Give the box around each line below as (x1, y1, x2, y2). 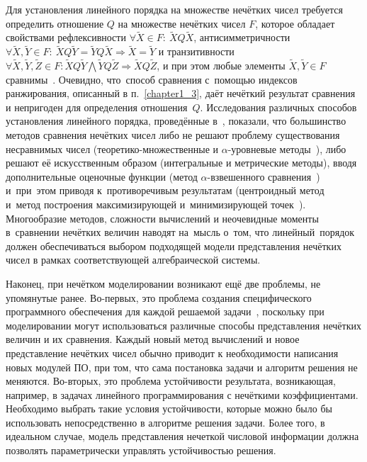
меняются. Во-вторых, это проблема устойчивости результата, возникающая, (6, 373, 336, 388)
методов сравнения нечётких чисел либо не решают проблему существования (6, 128, 340, 142)
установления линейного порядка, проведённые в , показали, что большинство (6, 113, 346, 128)
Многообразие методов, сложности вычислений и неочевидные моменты (6, 210, 319, 225)
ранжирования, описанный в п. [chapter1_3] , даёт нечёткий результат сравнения (6, 86, 356, 101)
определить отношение (6, 16, 104, 30)
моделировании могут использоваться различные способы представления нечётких (6, 317, 361, 332)
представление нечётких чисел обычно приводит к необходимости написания (6, 345, 339, 360)
